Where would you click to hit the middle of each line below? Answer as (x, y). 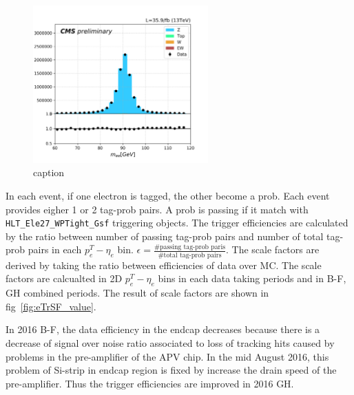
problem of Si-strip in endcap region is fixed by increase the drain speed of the (171, 370)
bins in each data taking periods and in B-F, (252, 278)
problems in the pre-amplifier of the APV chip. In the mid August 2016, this (167, 356)
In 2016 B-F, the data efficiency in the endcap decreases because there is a (163, 329)
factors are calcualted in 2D (64, 278)
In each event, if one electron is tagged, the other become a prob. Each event (168, 195)
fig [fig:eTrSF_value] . (51, 306)
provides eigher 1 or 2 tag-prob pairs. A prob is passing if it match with (157, 209)
